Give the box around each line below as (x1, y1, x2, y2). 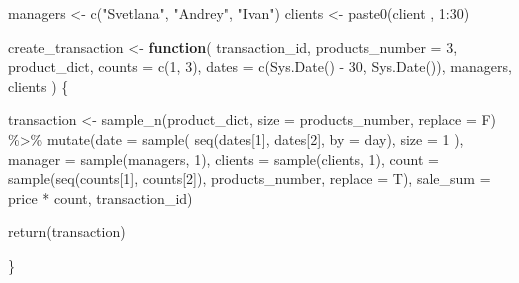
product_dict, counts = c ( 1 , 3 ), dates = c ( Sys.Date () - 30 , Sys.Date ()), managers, (8, 56, 512, 77)
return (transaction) (8, 221, 126, 242)
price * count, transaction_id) (8, 187, 193, 208)
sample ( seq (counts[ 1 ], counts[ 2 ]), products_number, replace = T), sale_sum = (8, 168, 491, 189)
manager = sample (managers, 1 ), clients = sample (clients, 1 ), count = (8, 148, 439, 169)
